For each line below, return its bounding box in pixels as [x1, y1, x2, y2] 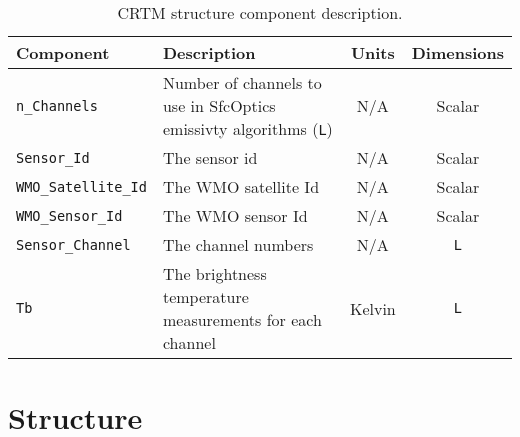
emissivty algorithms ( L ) [162, 117, 333, 140]
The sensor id [162, 146, 258, 169]
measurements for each [162, 308, 322, 331]
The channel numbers [162, 233, 314, 256]
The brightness [162, 262, 267, 285]
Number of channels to [162, 71, 322, 94]
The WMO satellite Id [162, 175, 320, 198]
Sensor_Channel [16, 236, 131, 253]
